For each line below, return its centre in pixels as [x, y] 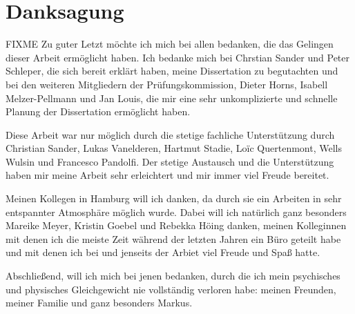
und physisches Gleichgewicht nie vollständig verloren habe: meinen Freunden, [171, 289]
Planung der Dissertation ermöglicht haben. [98, 111]
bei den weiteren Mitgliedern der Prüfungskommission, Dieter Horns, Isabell [167, 84]
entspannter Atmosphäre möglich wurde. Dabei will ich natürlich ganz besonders [176, 212]
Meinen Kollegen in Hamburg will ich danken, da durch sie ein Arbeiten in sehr [174, 198]
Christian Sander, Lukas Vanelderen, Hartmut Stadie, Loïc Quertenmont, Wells [174, 148]
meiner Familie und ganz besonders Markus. [99, 303]
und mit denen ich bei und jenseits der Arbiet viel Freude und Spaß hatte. [163, 252]
